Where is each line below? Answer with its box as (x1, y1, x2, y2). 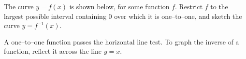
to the (210, 1, 228, 11)
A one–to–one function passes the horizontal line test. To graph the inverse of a (4, 36, 239, 46)
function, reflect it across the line (4, 46, 102, 56)
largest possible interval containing (4, 11, 106, 21)
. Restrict (175, 1, 203, 11)
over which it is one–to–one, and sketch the (114, 11, 242, 21)
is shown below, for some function (69, 1, 170, 11)
